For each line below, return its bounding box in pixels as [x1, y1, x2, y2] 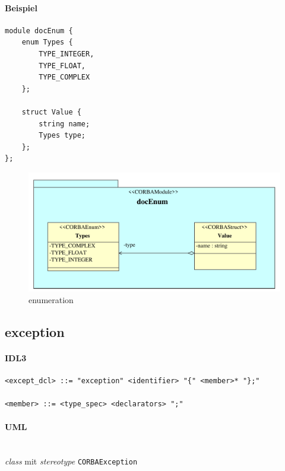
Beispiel [5, 1, 37, 14]
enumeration [28, 293, 74, 305]
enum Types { [21, 38, 73, 47]
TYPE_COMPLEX [39, 73, 90, 82]
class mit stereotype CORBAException [5, 455, 138, 467]
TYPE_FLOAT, [39, 61, 86, 70]
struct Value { [21, 107, 81, 116]
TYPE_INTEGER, [39, 49, 94, 58]
